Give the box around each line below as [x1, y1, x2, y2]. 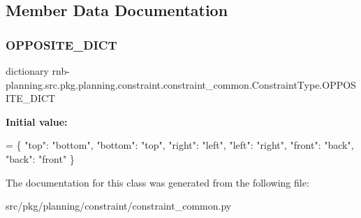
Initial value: [6, 114, 68, 129]
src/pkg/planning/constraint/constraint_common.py [6, 198, 232, 213]
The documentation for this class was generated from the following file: [6, 175, 309, 189]
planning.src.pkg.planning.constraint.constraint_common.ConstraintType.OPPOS [6, 77, 356, 92]
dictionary [6, 64, 49, 78]
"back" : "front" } [6, 151, 75, 166]
